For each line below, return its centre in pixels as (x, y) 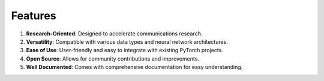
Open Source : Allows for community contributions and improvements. (112, 58)
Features (34, 16)
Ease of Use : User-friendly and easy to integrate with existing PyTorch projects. (124, 50)
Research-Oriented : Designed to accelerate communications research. (114, 34)
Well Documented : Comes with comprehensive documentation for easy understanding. (134, 67)
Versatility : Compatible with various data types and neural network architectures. (127, 41)
